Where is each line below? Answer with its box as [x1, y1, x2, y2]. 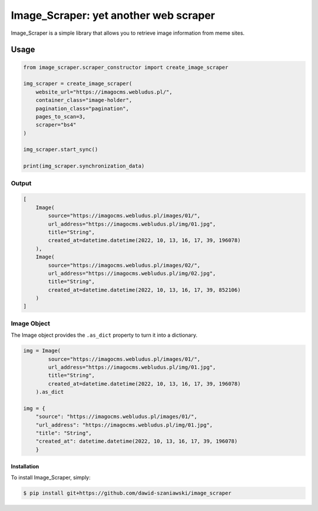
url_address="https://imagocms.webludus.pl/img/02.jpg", [48, 270, 216, 277]
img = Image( [23, 347, 61, 354]
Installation [11, 463, 39, 470]
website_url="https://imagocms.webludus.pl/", [35, 88, 173, 95]
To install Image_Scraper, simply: [11, 474, 91, 481]
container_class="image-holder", [35, 97, 132, 104]
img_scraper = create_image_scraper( [23, 80, 132, 87]
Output [11, 179, 32, 187]
